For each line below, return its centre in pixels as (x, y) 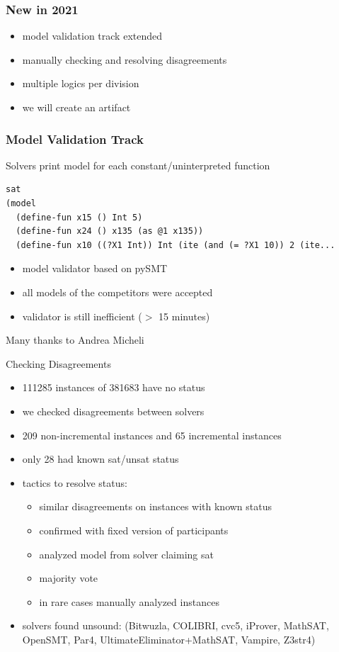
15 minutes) (184, 316)
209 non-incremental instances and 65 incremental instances (152, 435)
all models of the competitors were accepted (117, 292)
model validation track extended (92, 36)
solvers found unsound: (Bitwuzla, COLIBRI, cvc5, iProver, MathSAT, (176, 625)
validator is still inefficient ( (82, 316)
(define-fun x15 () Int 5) (79, 217)
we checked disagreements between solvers (113, 411)
